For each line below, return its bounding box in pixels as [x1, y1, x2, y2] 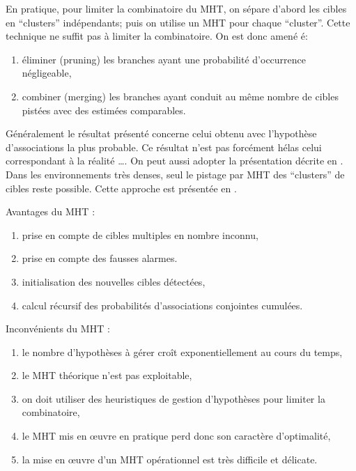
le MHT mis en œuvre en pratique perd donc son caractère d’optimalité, [22, 428, 331, 443]
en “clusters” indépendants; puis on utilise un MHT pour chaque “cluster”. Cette [6, 15, 350, 29]
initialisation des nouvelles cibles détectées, [22, 274, 206, 288]
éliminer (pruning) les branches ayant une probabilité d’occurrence [22, 52, 306, 66]
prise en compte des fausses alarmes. [22, 251, 178, 265]
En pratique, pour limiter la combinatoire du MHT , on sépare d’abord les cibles [6, 1, 347, 15]
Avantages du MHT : [6, 204, 95, 219]
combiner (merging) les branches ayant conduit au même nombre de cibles [22, 88, 339, 103]
